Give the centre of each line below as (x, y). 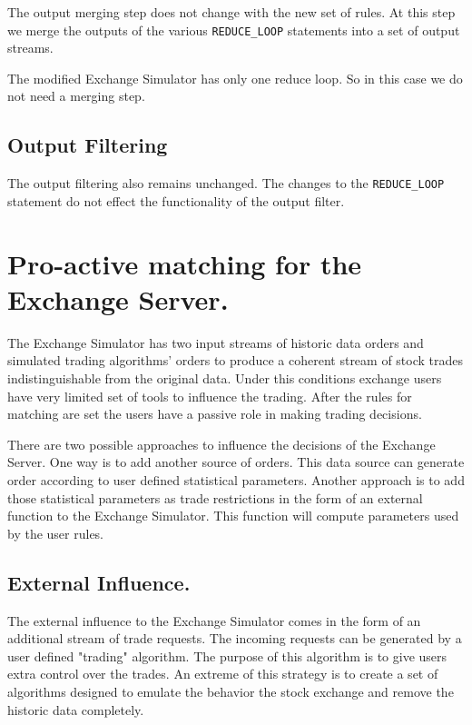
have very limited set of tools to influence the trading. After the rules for (210, 396)
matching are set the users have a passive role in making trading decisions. (215, 414)
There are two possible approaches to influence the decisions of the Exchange (221, 444)
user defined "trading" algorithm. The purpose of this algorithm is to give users (227, 655)
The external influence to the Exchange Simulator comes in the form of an (214, 620)
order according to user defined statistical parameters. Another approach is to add (236, 479)
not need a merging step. (76, 96)
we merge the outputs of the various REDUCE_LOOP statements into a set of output (234, 30)
